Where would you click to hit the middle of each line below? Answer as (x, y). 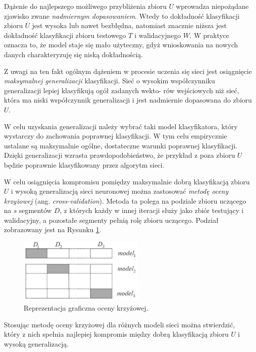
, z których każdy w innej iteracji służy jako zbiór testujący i (152, 210)
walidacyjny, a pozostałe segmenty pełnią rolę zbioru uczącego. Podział (111, 220)
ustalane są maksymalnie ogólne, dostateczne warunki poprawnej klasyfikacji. (121, 145)
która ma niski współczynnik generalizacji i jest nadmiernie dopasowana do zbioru (128, 100)
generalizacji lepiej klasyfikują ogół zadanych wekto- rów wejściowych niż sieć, (122, 90)
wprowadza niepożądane (212, 6)
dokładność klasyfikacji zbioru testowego (65, 35)
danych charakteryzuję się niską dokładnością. (73, 54)
